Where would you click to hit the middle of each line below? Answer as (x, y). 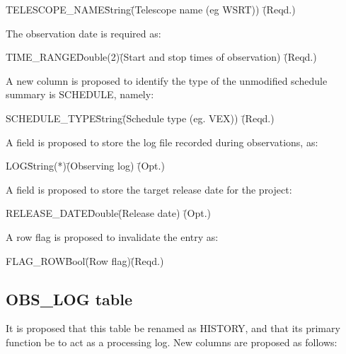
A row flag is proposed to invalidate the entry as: (112, 236)
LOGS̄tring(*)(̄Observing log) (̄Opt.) (85, 166)
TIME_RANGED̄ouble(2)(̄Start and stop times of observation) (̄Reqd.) (161, 57)
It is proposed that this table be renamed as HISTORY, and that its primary (173, 328)
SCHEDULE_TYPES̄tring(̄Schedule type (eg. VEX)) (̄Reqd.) (140, 118)
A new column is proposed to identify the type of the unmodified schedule (167, 80)
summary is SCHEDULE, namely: (80, 94)
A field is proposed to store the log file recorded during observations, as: (162, 142)
